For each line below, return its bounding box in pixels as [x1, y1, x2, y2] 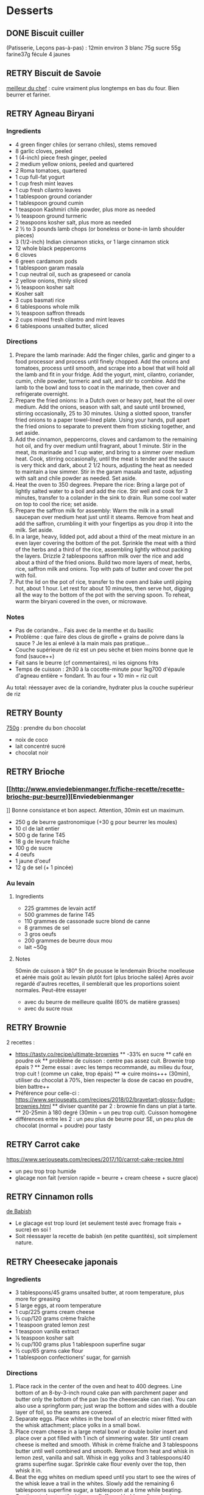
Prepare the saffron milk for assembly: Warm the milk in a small [15, 507, 174, 514]
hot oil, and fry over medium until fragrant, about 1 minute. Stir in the [15, 442, 187, 449]
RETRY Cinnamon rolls [6, 1191, 93, 1202]
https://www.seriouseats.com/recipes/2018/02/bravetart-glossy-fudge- [15, 1095, 195, 1103]
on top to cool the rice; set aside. [15, 500, 99, 507]
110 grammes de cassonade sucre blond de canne [24, 917, 150, 925]
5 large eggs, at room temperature [15, 1302, 102, 1309]
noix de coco [15, 736, 48, 743]
